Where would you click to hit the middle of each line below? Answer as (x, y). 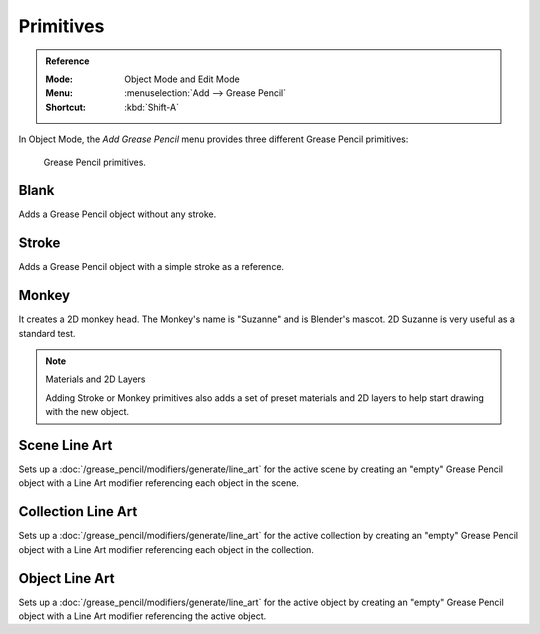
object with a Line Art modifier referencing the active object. (142, 616)
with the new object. (87, 412)
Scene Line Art (65, 445)
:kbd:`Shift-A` (152, 107)
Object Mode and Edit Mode (182, 79)
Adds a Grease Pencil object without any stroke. (117, 214)
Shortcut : (66, 107)
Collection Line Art (78, 511)
